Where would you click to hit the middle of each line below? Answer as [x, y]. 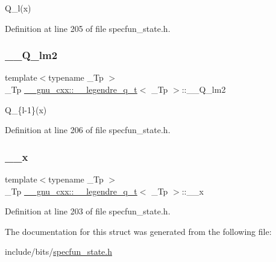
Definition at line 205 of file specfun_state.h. [88, 28]
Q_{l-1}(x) [26, 109]
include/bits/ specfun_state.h [58, 251]
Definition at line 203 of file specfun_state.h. [88, 211]
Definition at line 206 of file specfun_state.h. [88, 130]
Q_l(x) [18, 8]
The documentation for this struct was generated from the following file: [138, 231]
